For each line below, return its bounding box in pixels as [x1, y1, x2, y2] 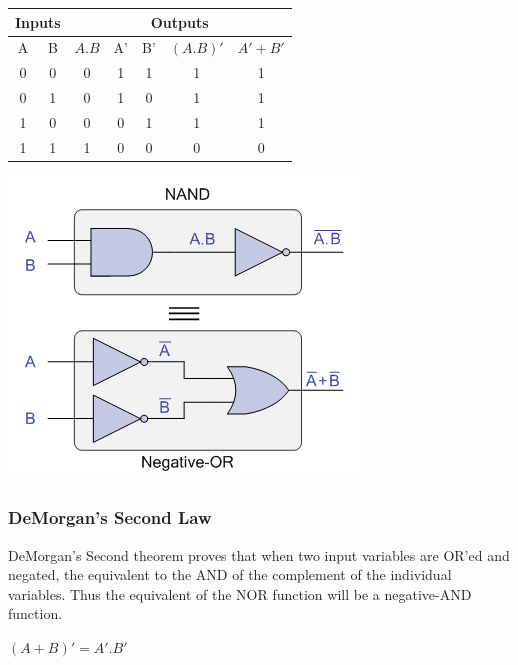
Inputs [15, 11, 61, 32]
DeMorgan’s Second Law [8, 505, 212, 530]
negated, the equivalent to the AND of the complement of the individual [8, 564, 452, 585]
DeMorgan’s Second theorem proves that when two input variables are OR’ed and [8, 544, 510, 565]
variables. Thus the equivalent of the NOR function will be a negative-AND [8, 583, 472, 604]
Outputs [150, 11, 209, 32]
